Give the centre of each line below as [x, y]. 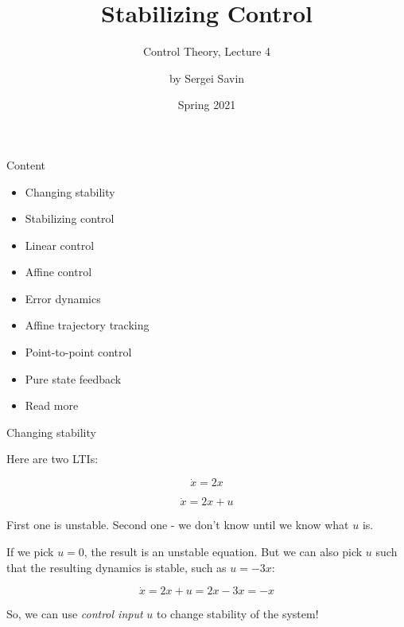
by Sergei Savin [207, 78]
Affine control [58, 272]
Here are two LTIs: [52, 459]
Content [26, 164]
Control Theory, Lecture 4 [207, 51]
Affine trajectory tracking [87, 325]
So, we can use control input [75, 614]
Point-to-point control [78, 352]
